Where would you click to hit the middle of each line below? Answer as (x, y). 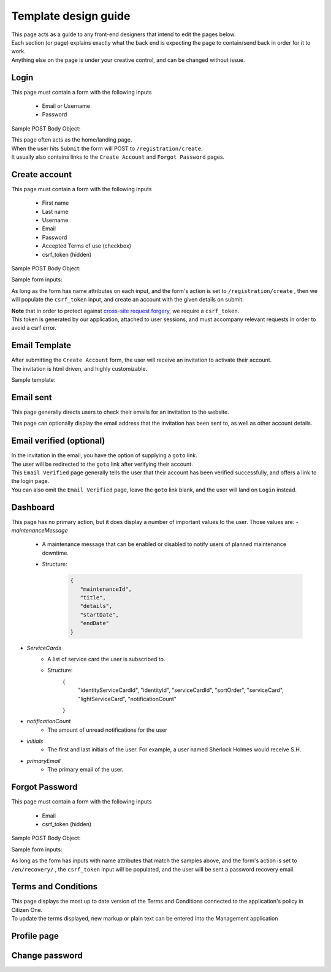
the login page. (30, 481)
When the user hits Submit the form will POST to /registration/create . (107, 148)
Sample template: (33, 380)
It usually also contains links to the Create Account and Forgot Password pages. (118, 157)
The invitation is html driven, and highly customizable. (79, 368)
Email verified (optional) (58, 441)
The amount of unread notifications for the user (108, 730)
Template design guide (71, 16)
